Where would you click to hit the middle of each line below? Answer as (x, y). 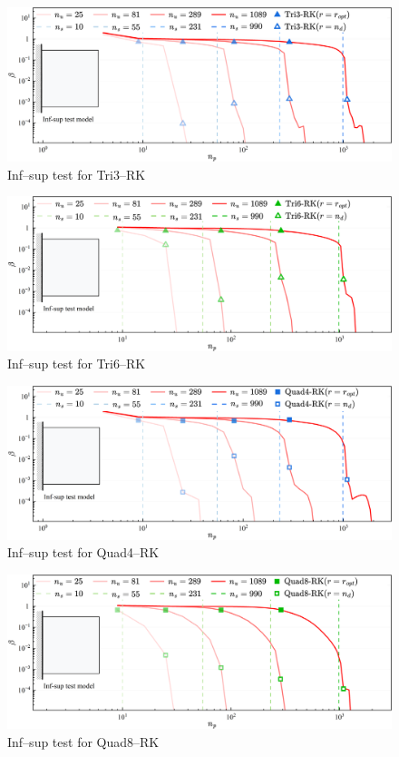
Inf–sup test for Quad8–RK (83, 741)
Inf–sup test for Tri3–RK (77, 174)
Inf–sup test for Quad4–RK (83, 552)
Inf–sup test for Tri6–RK (77, 364)
